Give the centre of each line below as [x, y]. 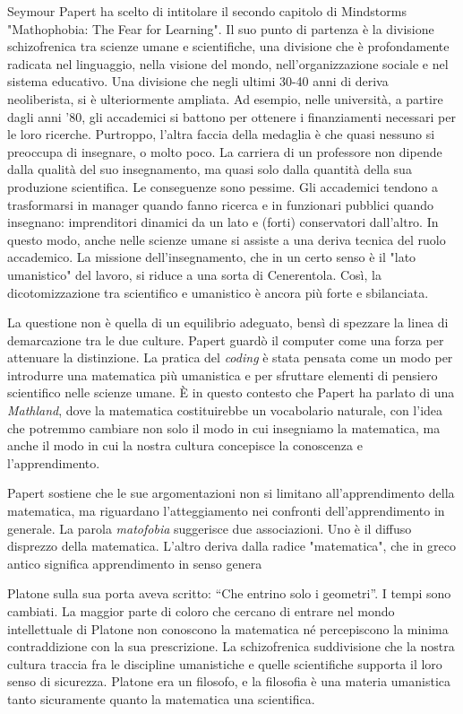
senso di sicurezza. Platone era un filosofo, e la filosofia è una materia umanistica [229, 681]
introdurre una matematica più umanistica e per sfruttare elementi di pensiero [223, 374]
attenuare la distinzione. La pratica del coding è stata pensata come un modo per [230, 357]
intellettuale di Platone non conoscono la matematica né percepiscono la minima [228, 628]
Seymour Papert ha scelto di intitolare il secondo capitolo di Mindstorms [207, 11]
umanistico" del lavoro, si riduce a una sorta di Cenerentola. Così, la [194, 274]
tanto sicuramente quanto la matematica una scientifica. [161, 698]
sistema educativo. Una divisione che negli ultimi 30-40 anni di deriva [198, 81]
